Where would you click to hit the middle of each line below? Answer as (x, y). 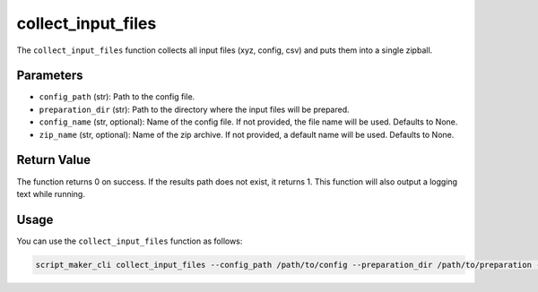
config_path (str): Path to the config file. (117, 97)
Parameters (50, 76)
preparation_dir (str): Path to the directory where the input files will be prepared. (194, 109)
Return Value (54, 160)
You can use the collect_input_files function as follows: (130, 241)
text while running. (51, 193)
